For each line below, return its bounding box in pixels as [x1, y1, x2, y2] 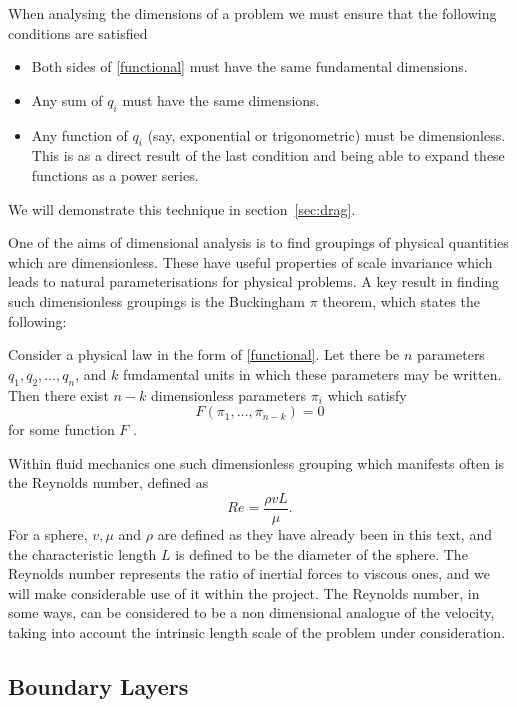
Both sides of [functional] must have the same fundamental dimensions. [31, 56, 468, 77]
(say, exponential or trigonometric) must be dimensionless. [147, 124, 506, 145]
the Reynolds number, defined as [8, 472, 209, 493]
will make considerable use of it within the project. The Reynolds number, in [8, 582, 480, 603]
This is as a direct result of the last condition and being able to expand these [31, 145, 505, 166]
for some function [8, 419, 115, 440]
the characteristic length [8, 543, 157, 564]
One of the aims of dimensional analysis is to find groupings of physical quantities [8, 232, 509, 253]
